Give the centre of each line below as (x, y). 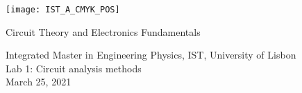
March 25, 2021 (39, 82)
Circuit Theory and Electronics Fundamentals (103, 31)
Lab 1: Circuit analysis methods (74, 68)
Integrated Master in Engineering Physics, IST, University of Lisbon (151, 55)
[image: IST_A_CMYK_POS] (63, 10)
